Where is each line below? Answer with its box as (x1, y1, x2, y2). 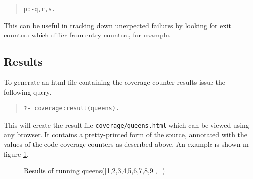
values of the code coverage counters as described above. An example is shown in (4, 139, 249, 149)
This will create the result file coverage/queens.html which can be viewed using (4, 119, 249, 130)
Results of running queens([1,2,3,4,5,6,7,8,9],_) (24, 165, 165, 176)
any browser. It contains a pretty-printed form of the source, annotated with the (4, 129, 248, 140)
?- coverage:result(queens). (23, 105, 120, 112)
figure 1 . (4, 148, 29, 159)
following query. (4, 86, 52, 97)
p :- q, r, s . (23, 6, 56, 13)
